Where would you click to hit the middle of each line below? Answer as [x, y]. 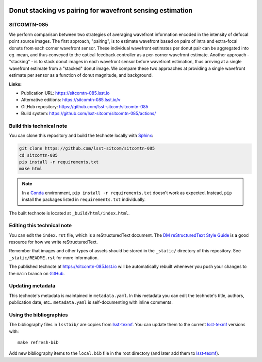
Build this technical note [38, 126]
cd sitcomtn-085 [39, 155]
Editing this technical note [41, 226]
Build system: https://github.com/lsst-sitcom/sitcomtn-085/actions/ [89, 114]
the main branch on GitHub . [37, 273]
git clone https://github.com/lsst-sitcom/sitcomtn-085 [87, 148]
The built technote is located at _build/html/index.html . [69, 213]
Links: [15, 84]
